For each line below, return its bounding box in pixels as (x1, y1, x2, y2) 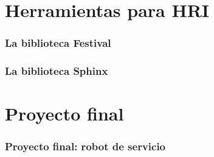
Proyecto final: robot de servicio (5, 139, 166, 154)
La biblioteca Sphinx (5, 63, 108, 78)
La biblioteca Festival (5, 35, 111, 51)
